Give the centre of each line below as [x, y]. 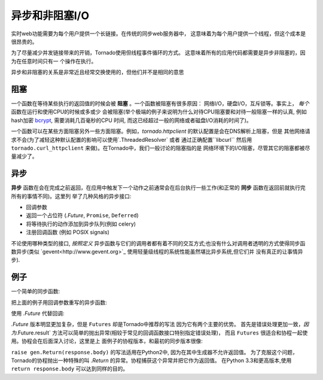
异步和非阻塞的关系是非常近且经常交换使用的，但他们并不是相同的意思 [97, 72]
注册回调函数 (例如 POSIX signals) [68, 232]
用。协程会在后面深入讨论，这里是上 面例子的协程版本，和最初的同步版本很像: [107, 341]
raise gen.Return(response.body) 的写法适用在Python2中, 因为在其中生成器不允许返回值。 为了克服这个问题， [155, 352]
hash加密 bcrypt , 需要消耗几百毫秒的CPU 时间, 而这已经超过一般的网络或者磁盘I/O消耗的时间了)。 [131, 120]
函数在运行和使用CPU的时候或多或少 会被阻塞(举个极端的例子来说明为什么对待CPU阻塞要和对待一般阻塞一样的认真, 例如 [159, 112]
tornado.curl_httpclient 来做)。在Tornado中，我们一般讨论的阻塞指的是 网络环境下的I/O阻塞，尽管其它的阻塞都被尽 [161, 148]
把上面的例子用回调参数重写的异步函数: [59, 302]
